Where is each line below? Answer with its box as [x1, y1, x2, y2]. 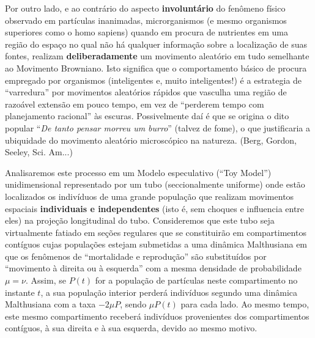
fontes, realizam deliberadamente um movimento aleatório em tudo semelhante [5, 50, 309, 62]
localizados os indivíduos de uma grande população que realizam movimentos [5, 189, 294, 202]
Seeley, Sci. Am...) [5, 145, 73, 158]
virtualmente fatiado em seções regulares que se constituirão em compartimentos [5, 226, 306, 238]
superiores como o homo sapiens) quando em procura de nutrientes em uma [5, 26, 288, 39]
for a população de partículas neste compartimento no [95, 274, 298, 287]
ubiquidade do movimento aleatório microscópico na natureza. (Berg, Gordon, [5, 133, 297, 146]
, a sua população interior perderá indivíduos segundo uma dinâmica [40, 285, 298, 298]
